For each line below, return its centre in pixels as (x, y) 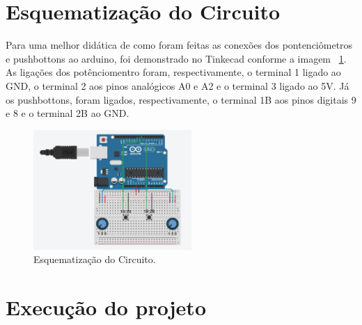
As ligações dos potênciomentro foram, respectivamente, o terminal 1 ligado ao (173, 72)
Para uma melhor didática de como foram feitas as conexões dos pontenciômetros (179, 45)
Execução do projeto (106, 307)
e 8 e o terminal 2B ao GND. (68, 113)
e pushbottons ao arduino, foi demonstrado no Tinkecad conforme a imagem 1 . (176, 58)
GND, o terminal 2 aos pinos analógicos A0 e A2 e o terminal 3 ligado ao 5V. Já (178, 85)
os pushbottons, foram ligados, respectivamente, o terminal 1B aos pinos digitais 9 (181, 99)
